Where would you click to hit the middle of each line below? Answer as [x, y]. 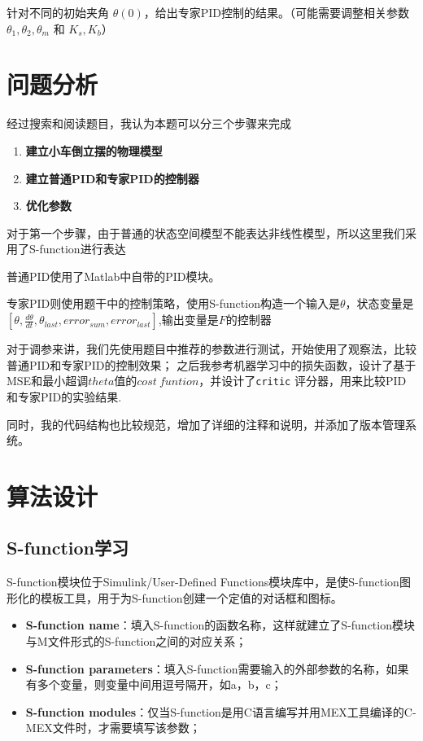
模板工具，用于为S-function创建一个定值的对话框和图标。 [191, 597]
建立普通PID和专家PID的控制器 [112, 178]
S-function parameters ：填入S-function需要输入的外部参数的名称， [206, 668]
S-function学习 [68, 548]
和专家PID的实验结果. [64, 396]
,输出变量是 [188, 320]
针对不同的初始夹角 [58, 12]
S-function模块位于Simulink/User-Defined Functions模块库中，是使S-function [203, 582]
